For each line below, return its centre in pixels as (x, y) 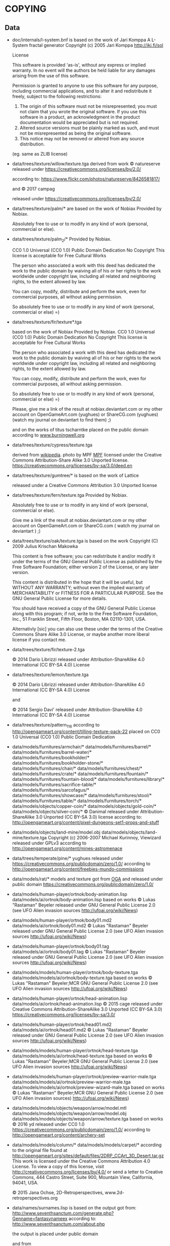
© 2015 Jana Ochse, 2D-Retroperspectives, (58, 1192)
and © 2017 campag (33, 189)
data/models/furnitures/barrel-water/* (52, 752)
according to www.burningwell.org (48, 435)
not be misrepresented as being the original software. (76, 133)
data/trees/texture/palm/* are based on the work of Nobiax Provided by (87, 208)
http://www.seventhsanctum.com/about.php (58, 1224)
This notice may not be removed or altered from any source (82, 139)
